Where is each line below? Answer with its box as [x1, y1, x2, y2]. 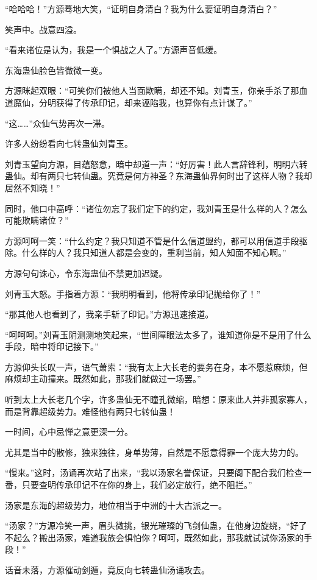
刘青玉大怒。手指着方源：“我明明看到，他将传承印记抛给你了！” [5, 287, 261, 300]
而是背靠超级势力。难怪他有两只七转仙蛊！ [5, 405, 176, 417]
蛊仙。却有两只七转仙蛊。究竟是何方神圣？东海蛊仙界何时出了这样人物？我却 [5, 169, 312, 182]
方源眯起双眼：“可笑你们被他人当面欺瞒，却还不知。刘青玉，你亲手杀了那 [5, 84, 299, 97]
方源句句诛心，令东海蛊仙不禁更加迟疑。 [5, 266, 167, 279]
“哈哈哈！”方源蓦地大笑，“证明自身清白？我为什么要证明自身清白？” [5, 2, 277, 15]
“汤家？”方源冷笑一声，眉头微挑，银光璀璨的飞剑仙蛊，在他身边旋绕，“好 [5, 519, 299, 532]
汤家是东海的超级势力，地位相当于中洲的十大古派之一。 [5, 498, 227, 511]
